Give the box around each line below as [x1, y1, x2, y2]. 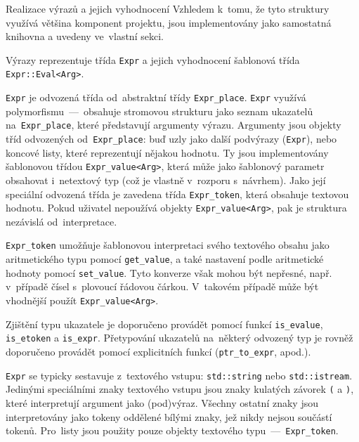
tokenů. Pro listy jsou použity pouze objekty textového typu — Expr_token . [6, 423, 339, 438]
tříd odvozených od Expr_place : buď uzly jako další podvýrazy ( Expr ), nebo [6, 131, 337, 145]
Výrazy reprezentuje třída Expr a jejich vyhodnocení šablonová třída [6, 52, 300, 67]
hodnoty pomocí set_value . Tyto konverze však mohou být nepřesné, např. [6, 265, 332, 280]
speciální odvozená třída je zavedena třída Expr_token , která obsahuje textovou [6, 186, 349, 201]
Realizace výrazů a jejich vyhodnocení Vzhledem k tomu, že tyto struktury [6, 1, 329, 15]
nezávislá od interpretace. [6, 214, 117, 228]
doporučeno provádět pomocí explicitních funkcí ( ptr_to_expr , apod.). [6, 344, 311, 358]
